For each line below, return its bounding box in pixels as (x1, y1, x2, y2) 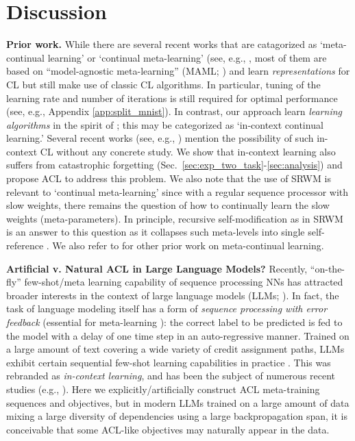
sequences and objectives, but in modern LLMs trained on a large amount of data (6, 395, 350, 409)
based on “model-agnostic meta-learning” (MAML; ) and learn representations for (6, 64, 350, 78)
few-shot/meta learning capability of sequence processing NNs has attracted (24, 275, 343, 289)
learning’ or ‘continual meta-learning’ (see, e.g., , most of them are (47, 50, 327, 64)
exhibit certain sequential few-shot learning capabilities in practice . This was (6, 355, 331, 369)
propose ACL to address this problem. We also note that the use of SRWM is (6, 171, 331, 186)
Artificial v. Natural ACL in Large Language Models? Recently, (6, 261, 308, 275)
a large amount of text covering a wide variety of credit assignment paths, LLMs (6, 342, 345, 356)
